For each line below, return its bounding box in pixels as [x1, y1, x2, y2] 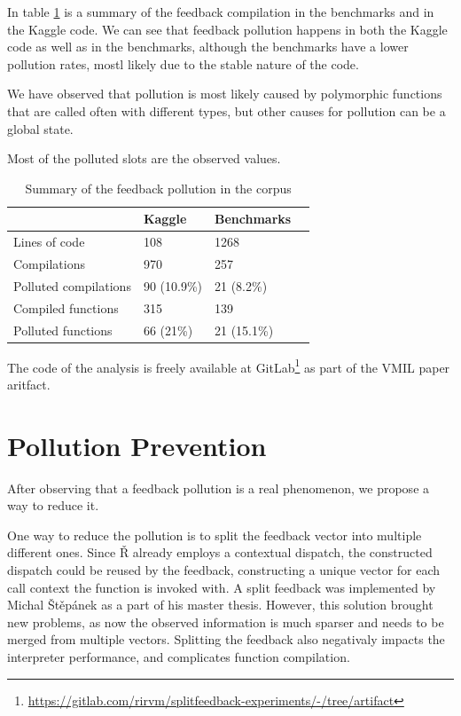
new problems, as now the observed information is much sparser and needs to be [7, 612, 444, 631]
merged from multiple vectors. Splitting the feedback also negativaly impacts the [7, 630, 445, 649]
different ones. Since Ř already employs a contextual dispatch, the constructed [7, 543, 433, 562]
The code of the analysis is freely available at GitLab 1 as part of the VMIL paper [7, 355, 450, 376]
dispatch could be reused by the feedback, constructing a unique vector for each [7, 561, 441, 578]
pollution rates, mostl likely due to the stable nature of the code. [7, 54, 359, 73]
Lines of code [13, 232, 85, 251]
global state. [7, 119, 74, 138]
